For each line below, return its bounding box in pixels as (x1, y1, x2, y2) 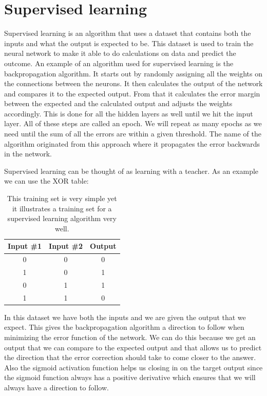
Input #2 (49, 241, 83, 251)
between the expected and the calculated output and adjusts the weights (4, 98, 233, 109)
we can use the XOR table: (4, 175, 89, 186)
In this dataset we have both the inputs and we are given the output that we (4, 311, 246, 322)
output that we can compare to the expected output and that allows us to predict (4, 342, 262, 352)
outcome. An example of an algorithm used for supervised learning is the (4, 57, 234, 68)
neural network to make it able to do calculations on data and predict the (4, 48, 236, 58)
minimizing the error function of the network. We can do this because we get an (4, 332, 256, 343)
